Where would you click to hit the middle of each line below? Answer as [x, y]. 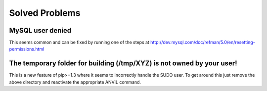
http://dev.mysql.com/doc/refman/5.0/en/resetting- [203, 43]
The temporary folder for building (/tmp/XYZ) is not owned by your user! [123, 64]
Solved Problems [45, 13]
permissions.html [27, 49]
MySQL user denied [40, 30]
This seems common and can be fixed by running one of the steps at [79, 43]
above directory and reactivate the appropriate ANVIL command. [75, 82]
